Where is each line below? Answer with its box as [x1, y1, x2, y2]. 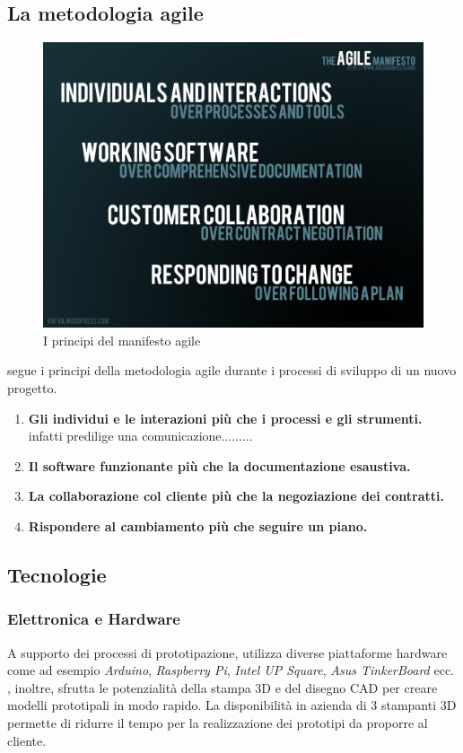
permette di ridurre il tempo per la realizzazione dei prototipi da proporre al [7, 713, 428, 731]
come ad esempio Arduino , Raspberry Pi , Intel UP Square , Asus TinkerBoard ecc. [7, 661, 454, 679]
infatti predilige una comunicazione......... [28, 426, 253, 445]
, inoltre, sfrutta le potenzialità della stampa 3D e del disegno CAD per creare [7, 678, 438, 696]
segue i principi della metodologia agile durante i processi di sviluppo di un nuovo [7, 361, 457, 380]
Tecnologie [7, 560, 107, 588]
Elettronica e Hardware [7, 608, 180, 630]
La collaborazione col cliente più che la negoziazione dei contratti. [28, 486, 444, 505]
